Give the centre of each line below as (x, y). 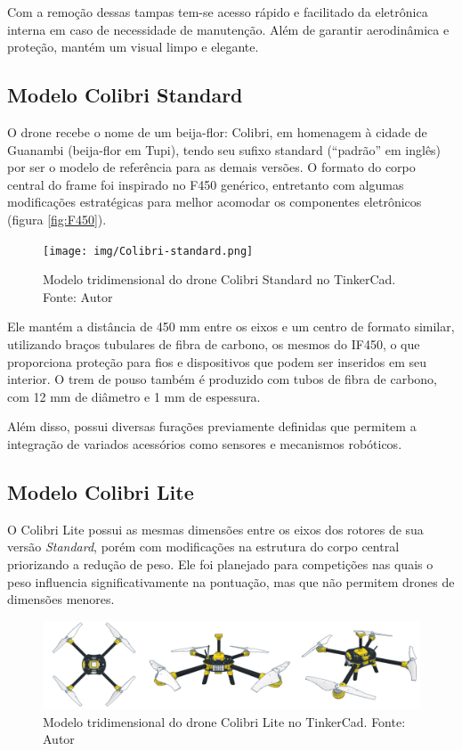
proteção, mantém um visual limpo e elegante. (133, 47)
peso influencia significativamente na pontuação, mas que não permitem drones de (231, 581)
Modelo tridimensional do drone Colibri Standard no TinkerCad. (219, 279)
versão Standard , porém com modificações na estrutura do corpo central (203, 547)
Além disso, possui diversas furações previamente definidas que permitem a (212, 426)
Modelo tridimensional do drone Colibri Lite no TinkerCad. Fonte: (224, 721)
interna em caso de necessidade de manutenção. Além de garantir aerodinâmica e (228, 29)
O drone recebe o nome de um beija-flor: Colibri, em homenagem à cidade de (217, 131)
